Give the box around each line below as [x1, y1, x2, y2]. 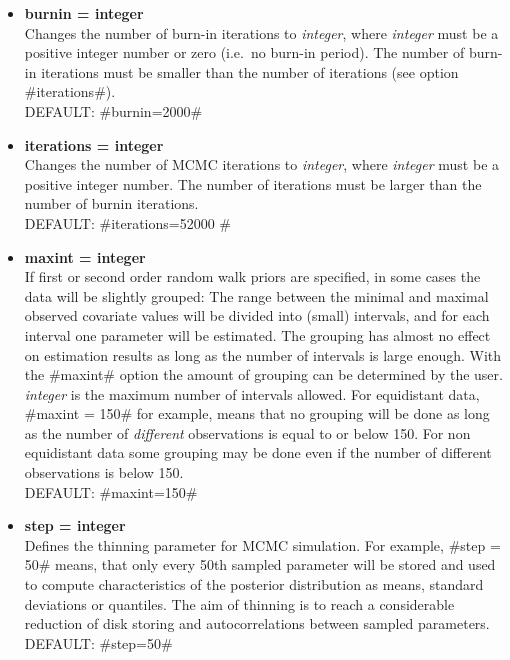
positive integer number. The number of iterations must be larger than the [24, 173, 482, 194]
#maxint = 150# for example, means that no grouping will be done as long [24, 403, 490, 424]
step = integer [24, 515, 126, 536]
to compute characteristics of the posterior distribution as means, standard [24, 574, 484, 595]
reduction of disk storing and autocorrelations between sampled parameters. [24, 613, 490, 634]
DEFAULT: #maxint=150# [24, 481, 198, 502]
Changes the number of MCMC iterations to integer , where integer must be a [24, 154, 500, 175]
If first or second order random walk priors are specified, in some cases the [24, 266, 481, 287]
